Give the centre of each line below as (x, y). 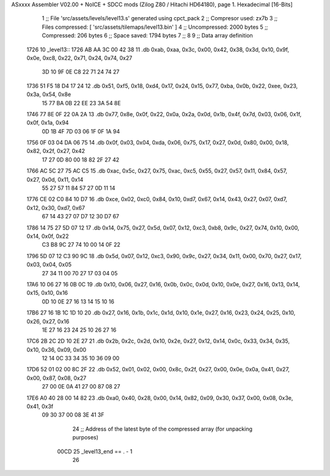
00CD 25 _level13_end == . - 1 (95, 451)
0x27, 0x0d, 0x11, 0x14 (55, 179)
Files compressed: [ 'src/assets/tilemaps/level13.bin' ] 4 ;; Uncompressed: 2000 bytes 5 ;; (155, 27)
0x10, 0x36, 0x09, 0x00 (57, 349)
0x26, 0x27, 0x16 (48, 321)
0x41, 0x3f (40, 406)
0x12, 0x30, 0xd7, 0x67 (56, 207)
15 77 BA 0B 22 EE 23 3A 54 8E (82, 103)
